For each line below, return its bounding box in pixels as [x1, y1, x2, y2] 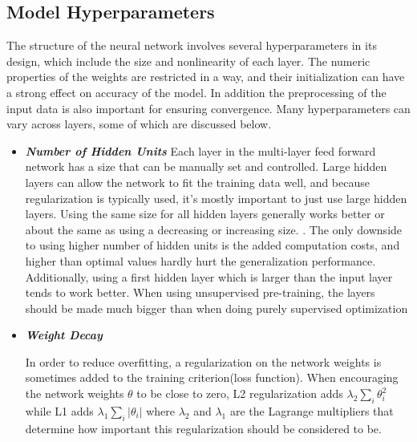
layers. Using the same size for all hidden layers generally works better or [25, 205, 385, 222]
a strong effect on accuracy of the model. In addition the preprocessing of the [6, 83, 387, 100]
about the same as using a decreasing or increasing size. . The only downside [25, 221, 403, 237]
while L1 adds [25, 402, 94, 419]
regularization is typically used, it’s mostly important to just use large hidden [25, 189, 407, 206]
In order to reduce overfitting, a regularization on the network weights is [25, 353, 382, 370]
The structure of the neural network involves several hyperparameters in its [6, 37, 377, 54]
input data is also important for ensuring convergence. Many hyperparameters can [6, 99, 411, 116]
